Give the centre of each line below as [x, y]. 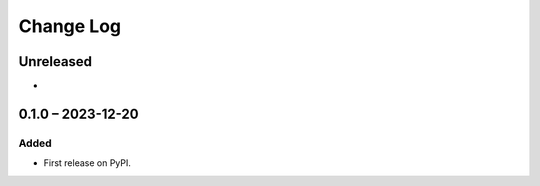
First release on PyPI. [87, 163]
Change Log [70, 26]
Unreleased [55, 61]
